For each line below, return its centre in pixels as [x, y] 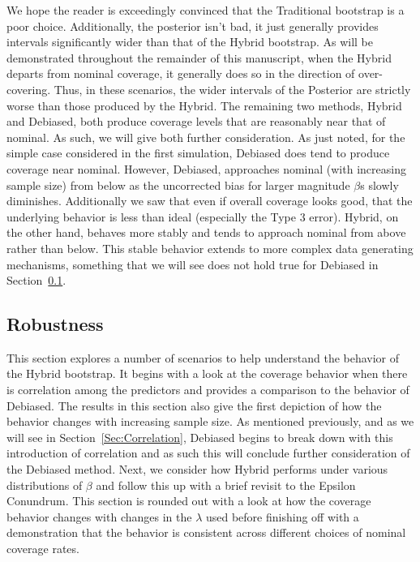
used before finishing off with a [282, 516]
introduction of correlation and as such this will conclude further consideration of [208, 453]
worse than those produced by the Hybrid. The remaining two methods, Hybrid [204, 105]
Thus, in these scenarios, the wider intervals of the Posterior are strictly [232, 89]
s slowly [379, 184]
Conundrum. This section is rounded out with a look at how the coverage [189, 501]
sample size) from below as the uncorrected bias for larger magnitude [178, 184]
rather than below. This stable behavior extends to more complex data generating [210, 248]
